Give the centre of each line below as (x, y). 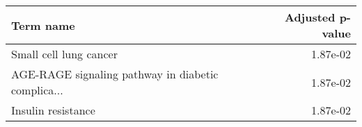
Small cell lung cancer (64, 54)
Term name (43, 25)
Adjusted (310, 17)
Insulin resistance (53, 110)
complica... (37, 90)
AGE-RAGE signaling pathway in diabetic (115, 74)
